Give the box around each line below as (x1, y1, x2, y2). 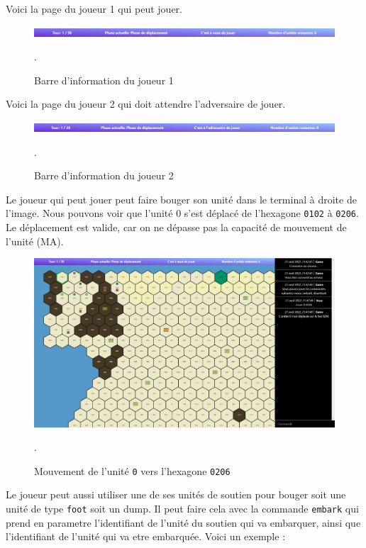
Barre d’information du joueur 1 (34, 72, 174, 87)
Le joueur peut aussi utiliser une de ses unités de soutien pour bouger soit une (6, 487, 346, 502)
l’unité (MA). (6, 233, 64, 248)
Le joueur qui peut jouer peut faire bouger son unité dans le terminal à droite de (6, 191, 357, 206)
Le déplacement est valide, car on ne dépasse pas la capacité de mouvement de (6, 220, 347, 234)
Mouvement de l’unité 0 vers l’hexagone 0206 (34, 463, 231, 478)
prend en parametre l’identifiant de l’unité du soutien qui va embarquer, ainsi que (6, 515, 361, 530)
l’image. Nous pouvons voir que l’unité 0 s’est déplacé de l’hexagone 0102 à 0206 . (6, 206, 359, 220)
